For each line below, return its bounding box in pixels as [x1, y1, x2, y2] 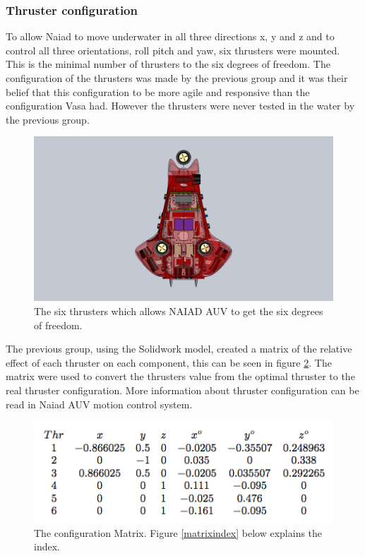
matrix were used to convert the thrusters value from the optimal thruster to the [6, 369, 355, 384]
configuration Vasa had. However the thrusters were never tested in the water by [6, 98, 355, 113]
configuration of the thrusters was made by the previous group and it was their [6, 71, 348, 85]
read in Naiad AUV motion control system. [6, 396, 193, 411]
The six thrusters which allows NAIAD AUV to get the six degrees [34, 304, 323, 319]
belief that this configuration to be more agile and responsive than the [6, 84, 310, 99]
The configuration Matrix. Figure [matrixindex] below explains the [34, 525, 323, 540]
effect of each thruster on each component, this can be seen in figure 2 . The [6, 355, 332, 369]
